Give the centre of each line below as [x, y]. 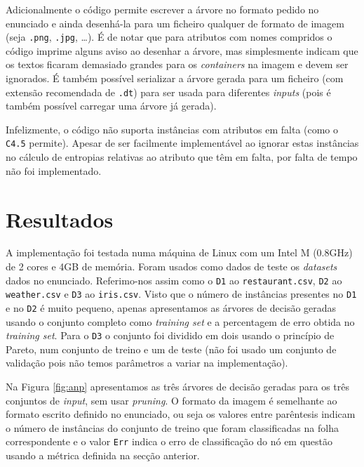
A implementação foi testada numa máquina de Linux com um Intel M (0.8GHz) [179, 252]
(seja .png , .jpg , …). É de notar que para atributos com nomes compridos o [169, 37]
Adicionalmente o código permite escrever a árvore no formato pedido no [162, 9]
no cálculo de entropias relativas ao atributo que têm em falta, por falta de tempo [182, 157]
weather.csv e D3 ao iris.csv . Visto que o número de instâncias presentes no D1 [181, 294]
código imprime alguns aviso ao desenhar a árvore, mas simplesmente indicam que [182, 50]
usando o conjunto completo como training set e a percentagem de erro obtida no [180, 321]
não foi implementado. [54, 170]
